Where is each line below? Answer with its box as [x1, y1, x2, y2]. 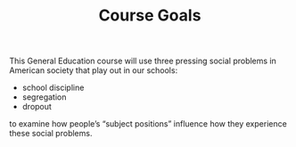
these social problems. [9, 128, 93, 139]
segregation [21, 92, 67, 102]
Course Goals [98, 5, 201, 26]
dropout [21, 102, 52, 112]
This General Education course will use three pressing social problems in [9, 55, 276, 67]
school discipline [21, 82, 85, 94]
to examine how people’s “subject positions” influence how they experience [9, 118, 287, 129]
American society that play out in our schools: [9, 65, 178, 76]
